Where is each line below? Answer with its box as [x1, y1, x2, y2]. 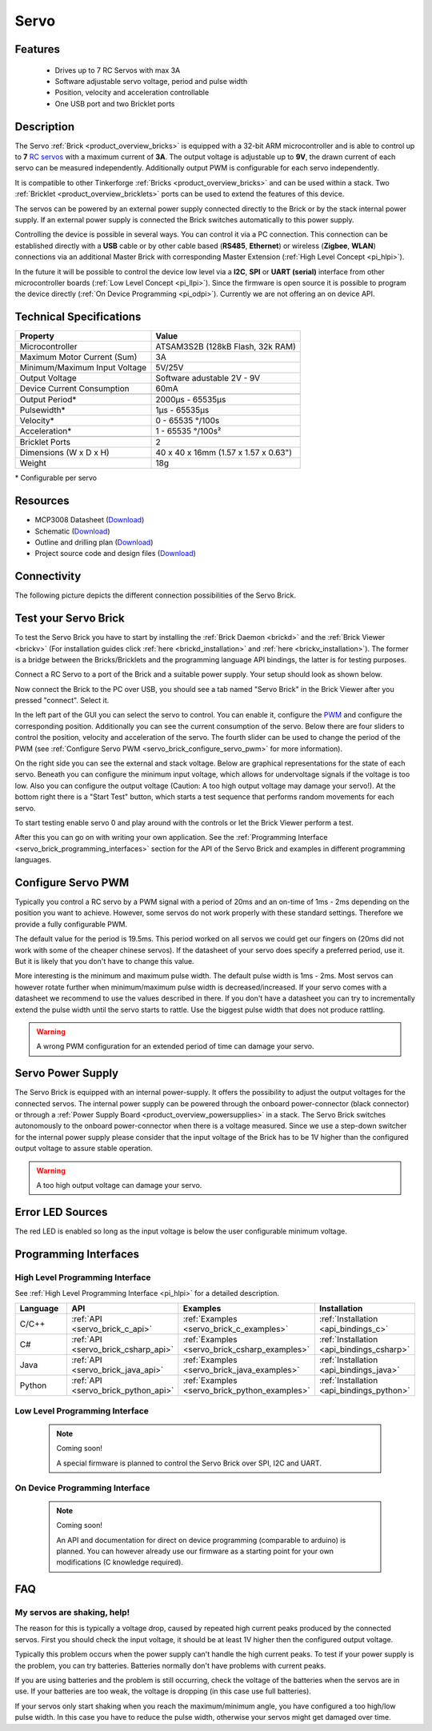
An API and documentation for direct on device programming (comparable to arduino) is [56, 1535, 346, 1545]
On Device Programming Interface [14, 1482, 150, 1493]
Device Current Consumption [19, 383, 130, 394]
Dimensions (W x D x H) [19, 447, 110, 458]
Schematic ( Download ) [34, 526, 111, 536]
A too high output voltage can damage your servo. [36, 1181, 202, 1189]
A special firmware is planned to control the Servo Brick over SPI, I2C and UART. [56, 1458, 322, 1468]
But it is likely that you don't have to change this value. [14, 957, 195, 966]
